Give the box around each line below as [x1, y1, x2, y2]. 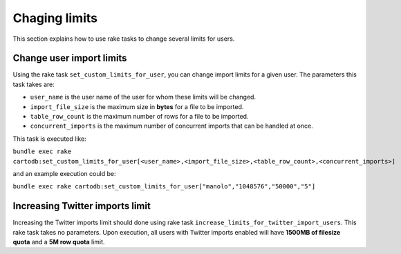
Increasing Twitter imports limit [12, 200, 151, 212]
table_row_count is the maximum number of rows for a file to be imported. [30, 113, 249, 121]
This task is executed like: [12, 135, 86, 143]
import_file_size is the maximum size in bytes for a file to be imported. [30, 102, 244, 110]
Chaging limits [12, 10, 98, 26]
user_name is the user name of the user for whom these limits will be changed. [30, 93, 256, 101]
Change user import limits [12, 52, 127, 64]
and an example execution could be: [12, 169, 116, 177]
